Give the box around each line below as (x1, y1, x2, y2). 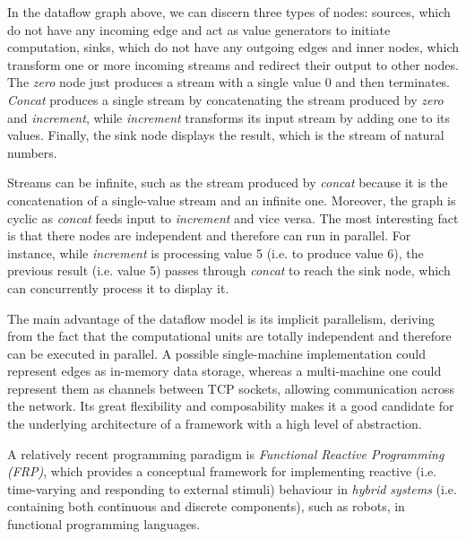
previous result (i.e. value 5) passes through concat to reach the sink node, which (7, 261, 451, 280)
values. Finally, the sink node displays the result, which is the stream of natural (7, 126, 444, 144)
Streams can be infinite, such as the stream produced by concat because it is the (7, 173, 448, 192)
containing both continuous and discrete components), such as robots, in (7, 497, 405, 516)
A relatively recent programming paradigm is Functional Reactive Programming (7, 444, 444, 463)
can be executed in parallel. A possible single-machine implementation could (7, 343, 426, 362)
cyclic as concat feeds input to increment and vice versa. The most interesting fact (7, 208, 459, 227)
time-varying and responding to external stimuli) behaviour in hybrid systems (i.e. (7, 479, 457, 498)
